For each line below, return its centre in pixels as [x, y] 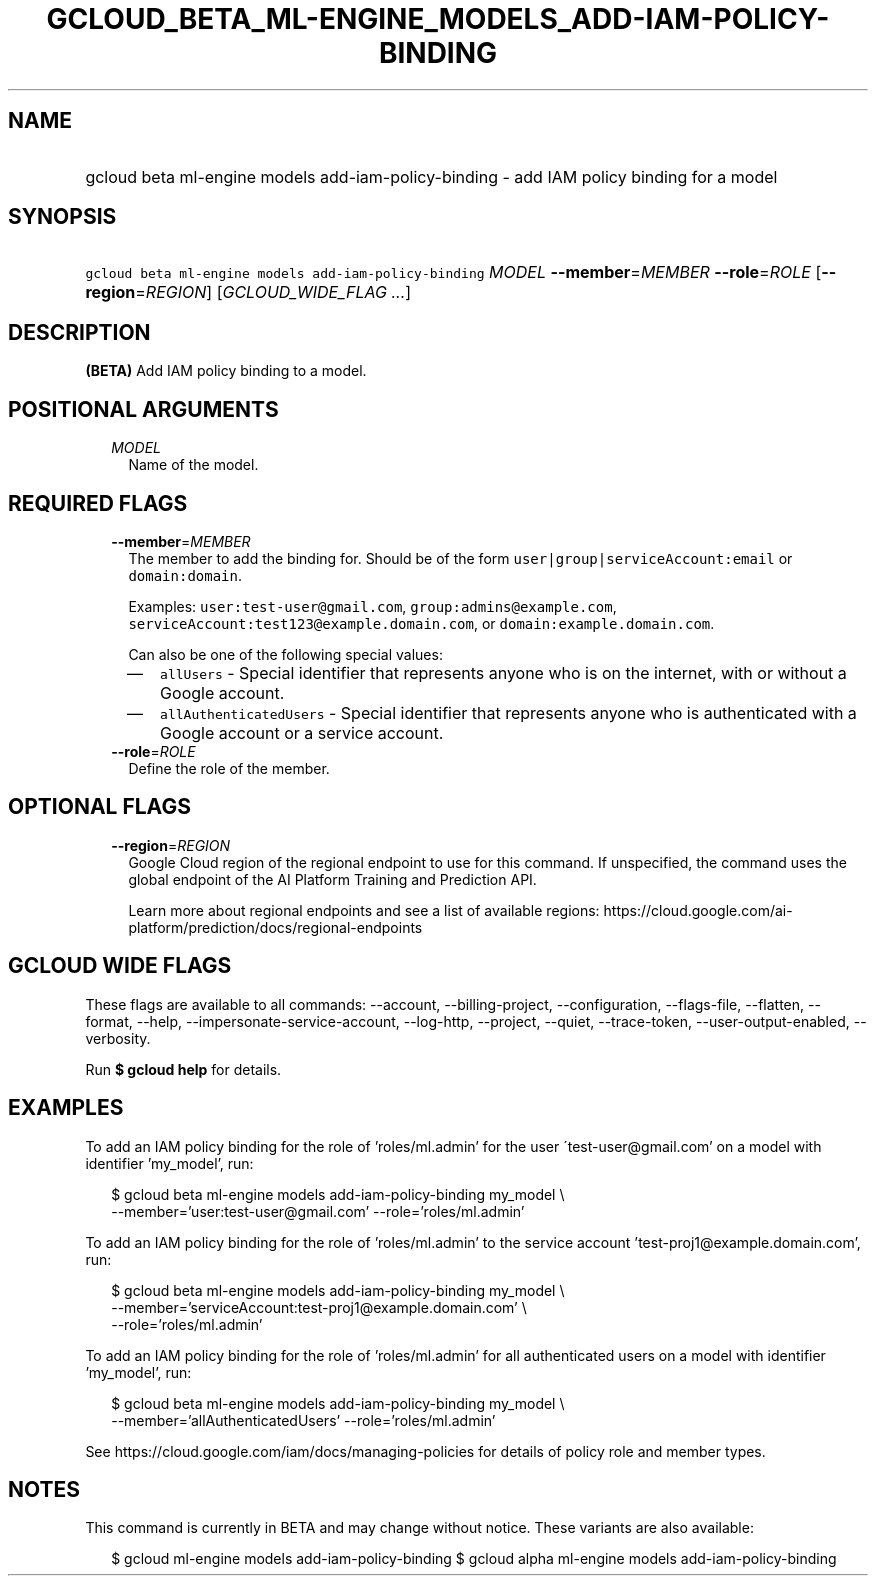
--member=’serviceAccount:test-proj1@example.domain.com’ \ [319, 1307]
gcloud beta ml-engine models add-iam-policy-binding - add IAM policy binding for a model [431, 176]
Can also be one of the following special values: [285, 654]
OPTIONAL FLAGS [99, 807]
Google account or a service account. [302, 732]
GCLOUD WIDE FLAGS [120, 966]
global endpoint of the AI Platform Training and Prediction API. [332, 879]
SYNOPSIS [62, 217]
